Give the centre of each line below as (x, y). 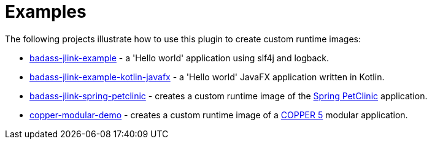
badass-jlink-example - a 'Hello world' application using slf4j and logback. (179, 58)
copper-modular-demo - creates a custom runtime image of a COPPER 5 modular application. (219, 115)
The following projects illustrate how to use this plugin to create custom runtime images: (183, 39)
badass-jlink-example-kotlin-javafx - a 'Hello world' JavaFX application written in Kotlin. (207, 77)
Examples (46, 12)
